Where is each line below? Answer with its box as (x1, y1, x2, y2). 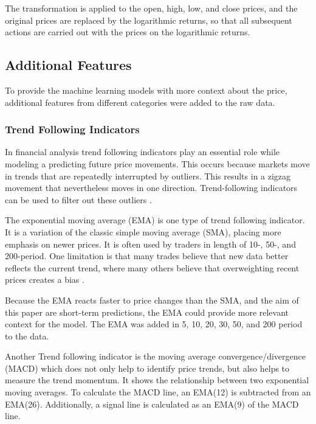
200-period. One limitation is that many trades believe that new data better (5, 249, 289, 262)
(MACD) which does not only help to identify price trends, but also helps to (5, 361, 290, 374)
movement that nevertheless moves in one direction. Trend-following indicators (5, 181, 298, 194)
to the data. (5, 329, 49, 342)
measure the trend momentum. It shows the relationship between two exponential (5, 374, 309, 386)
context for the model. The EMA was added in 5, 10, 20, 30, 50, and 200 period (5, 318, 303, 330)
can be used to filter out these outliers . (5, 193, 152, 206)
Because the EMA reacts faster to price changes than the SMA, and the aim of (5, 293, 299, 306)
